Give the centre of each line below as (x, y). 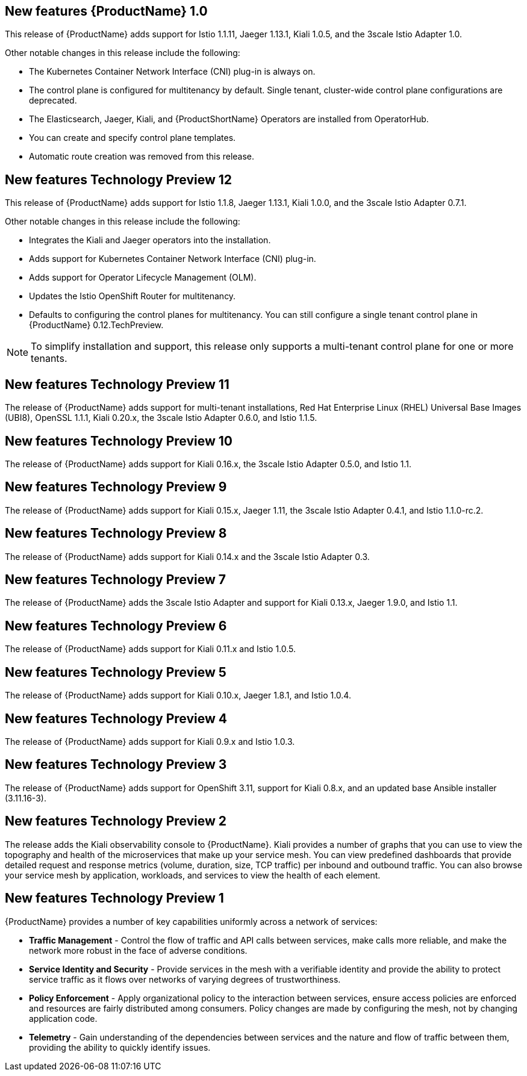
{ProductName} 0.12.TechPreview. (96, 325)
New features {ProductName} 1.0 (106, 11)
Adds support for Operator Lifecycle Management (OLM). (143, 278)
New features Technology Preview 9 (116, 487)
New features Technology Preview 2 (116, 821)
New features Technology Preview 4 (116, 718)
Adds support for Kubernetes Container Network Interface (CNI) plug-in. (173, 259)
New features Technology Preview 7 (115, 580)
